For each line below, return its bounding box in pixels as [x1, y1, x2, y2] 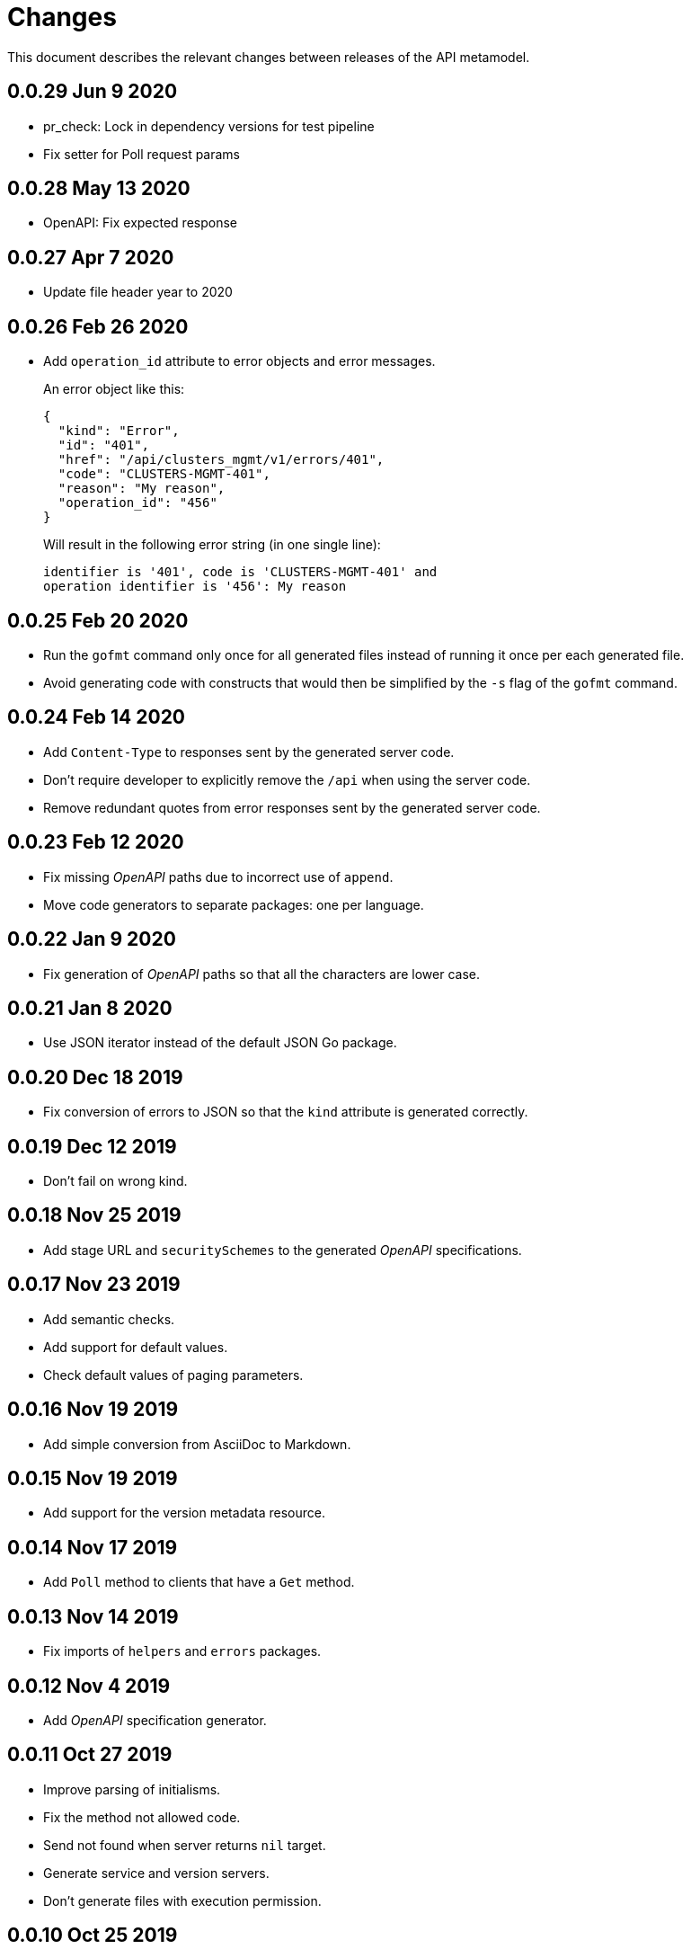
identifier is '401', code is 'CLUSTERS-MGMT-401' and [43, 565, 438, 580]
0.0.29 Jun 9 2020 [7, 80, 178, 103]
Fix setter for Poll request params [43, 146, 241, 162]
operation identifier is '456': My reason [43, 579, 347, 594]
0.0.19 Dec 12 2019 [7, 1135, 177, 1158]
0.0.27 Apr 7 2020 [7, 245, 174, 269]
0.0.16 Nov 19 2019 [7, 1398, 179, 1421]
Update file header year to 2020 [43, 284, 233, 300]
